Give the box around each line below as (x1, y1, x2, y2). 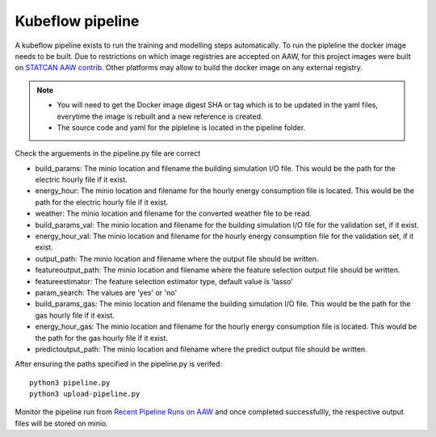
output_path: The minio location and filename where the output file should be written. (35, 254, 319, 263)
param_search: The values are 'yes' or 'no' (35, 288, 178, 297)
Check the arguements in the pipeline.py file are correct (15, 149, 201, 158)
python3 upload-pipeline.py (29, 389, 140, 399)
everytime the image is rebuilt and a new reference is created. (57, 111, 263, 121)
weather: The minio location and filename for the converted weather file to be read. (35, 208, 312, 218)
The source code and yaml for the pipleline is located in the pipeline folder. (57, 122, 306, 132)
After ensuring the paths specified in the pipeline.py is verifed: (15, 359, 222, 369)
